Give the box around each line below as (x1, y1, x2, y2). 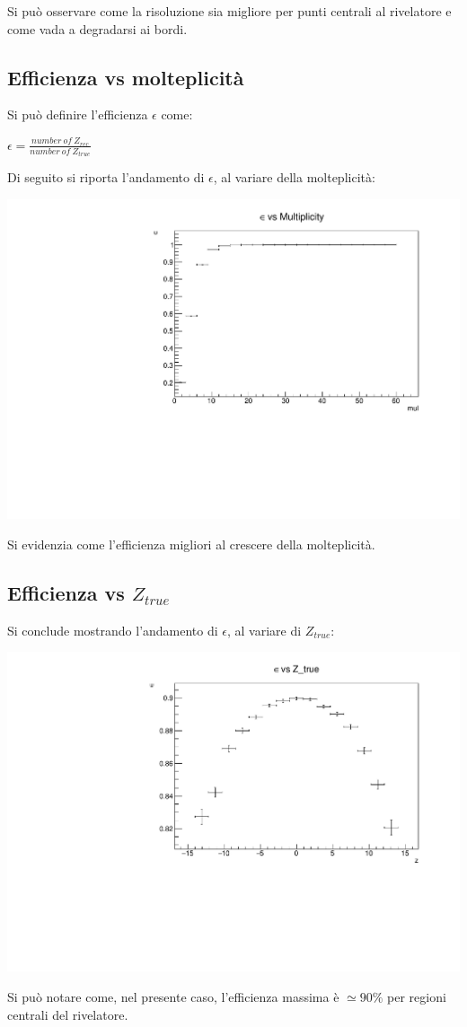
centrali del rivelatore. (7, 1005, 128, 1023)
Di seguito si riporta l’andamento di (7, 168, 205, 187)
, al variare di (227, 620, 302, 639)
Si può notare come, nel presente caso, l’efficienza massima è (7, 987, 339, 1005)
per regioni (387, 987, 446, 1005)
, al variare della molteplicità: (213, 168, 375, 187)
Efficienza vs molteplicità (7, 63, 244, 91)
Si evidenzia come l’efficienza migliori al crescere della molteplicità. (7, 534, 375, 553)
